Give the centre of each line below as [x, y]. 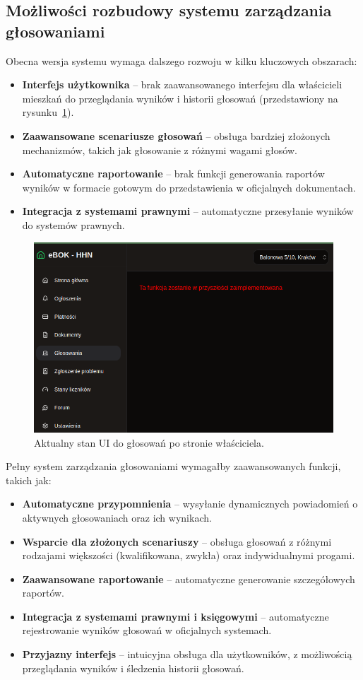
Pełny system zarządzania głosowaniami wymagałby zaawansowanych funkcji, [173, 466]
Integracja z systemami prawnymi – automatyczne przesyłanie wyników [188, 211]
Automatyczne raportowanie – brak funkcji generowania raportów [173, 174]
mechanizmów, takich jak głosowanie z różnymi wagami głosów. [160, 150]
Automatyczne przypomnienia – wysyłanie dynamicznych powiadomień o [190, 504]
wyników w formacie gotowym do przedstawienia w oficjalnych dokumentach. [189, 187]
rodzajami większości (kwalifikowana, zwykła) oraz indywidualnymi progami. [189, 555]
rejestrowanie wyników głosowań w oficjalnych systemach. [147, 630]
